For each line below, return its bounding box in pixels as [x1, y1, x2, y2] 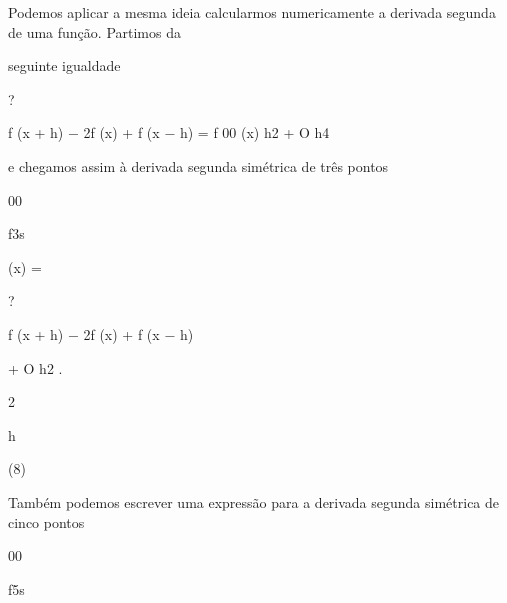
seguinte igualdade [8, 55, 121, 76]
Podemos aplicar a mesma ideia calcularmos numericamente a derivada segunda [8, 2, 496, 22]
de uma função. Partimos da [8, 21, 181, 42]
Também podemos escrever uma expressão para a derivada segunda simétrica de [8, 491, 500, 512]
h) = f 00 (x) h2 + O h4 [179, 122, 330, 143]
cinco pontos [8, 511, 85, 532]
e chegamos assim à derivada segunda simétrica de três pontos [8, 155, 389, 176]
